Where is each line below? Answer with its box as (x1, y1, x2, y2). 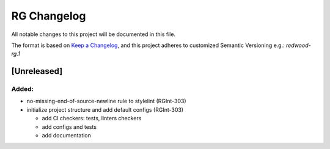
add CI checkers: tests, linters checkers (42, 115, 142, 122)
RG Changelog (11, 9, 86, 23)
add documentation (42, 132, 92, 139)
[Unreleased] (11, 66, 63, 76)
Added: (11, 85, 34, 93)
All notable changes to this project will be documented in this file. (11, 31, 176, 38)
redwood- (285, 42, 311, 49)
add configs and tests (42, 123, 97, 131)
